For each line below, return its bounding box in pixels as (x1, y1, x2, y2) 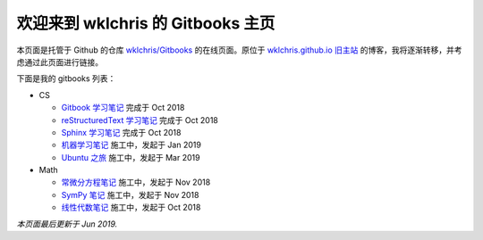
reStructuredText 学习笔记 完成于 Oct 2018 (61, 114, 218, 125)
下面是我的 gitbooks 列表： (16, 73, 116, 84)
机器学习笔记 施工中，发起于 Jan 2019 (61, 139, 201, 151)
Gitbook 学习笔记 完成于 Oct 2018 (61, 103, 185, 113)
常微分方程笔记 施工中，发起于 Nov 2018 (61, 177, 211, 187)
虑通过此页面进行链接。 (16, 56, 103, 67)
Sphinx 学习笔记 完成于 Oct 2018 (61, 127, 182, 137)
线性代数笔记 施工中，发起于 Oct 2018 (61, 202, 201, 213)
